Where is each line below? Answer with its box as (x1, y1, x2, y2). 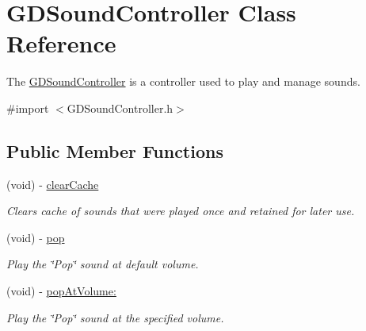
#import (6, 99, 49, 116)
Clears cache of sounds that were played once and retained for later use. (6, 202, 355, 219)
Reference (6, 27, 116, 60)
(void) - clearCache (6, 175, 99, 192)
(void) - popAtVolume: (6, 283, 116, 299)
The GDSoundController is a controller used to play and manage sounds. (6, 73, 360, 90)
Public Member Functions (6, 138, 223, 163)
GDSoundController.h (67, 99, 173, 116)
